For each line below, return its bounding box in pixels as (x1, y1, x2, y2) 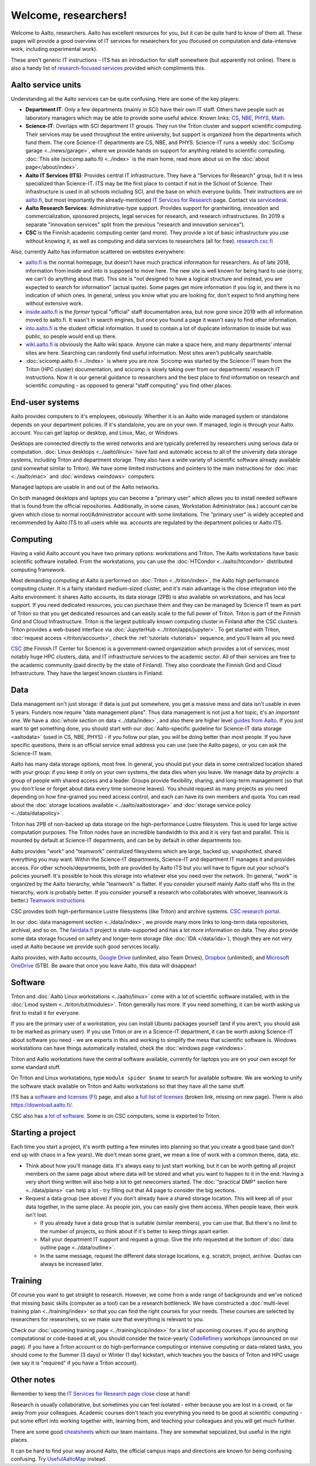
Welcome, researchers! (11, 9, 128, 22)
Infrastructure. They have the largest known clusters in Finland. (11, 670, 164, 677)
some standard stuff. (11, 1063, 61, 1070)
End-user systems (11, 398, 80, 408)
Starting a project (11, 1128, 76, 1138)
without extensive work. (25, 300, 83, 307)
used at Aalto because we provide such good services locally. (11, 943, 160, 950)
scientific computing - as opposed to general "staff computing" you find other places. (25, 382, 232, 389)
